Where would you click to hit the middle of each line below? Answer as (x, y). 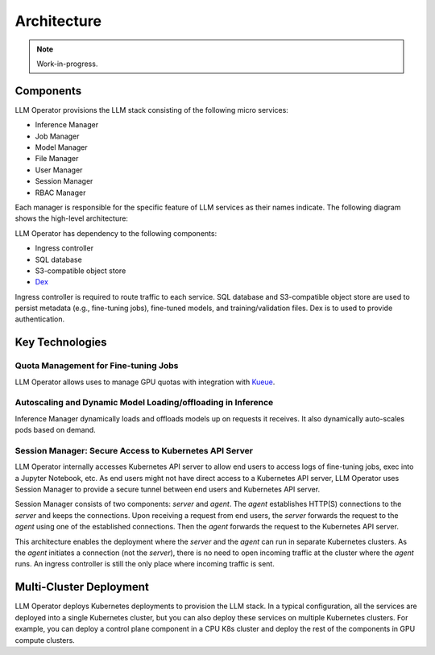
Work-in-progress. (67, 64)
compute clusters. (45, 640)
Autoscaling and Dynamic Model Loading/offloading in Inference (144, 403)
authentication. (40, 319)
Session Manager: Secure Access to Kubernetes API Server (134, 450)
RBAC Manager (60, 193)
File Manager (57, 159)
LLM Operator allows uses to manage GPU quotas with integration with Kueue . (145, 382)
